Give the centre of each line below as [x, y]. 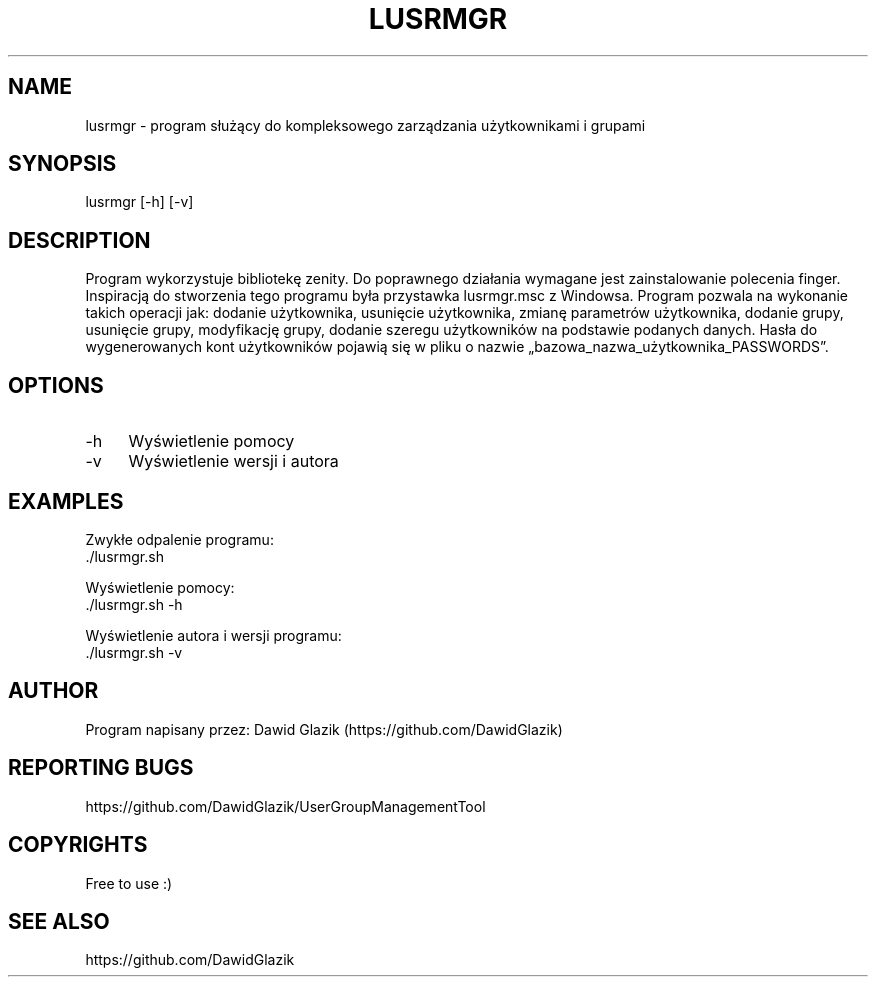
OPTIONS [56, 385]
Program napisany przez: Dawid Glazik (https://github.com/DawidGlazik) [324, 729]
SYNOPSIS [62, 164]
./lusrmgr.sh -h [134, 604]
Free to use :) [129, 883]
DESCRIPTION [79, 240]
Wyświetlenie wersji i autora [233, 461]
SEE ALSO [59, 921]
